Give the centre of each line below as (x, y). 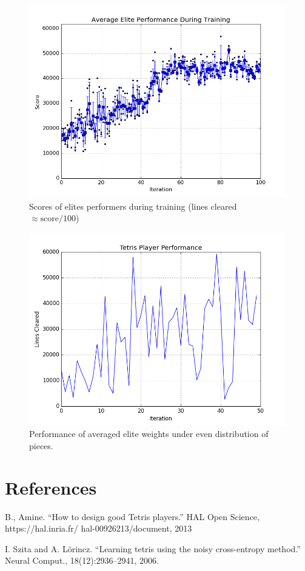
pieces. (41, 445)
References (51, 487)
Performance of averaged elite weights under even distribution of (149, 434)
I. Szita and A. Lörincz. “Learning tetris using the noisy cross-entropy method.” (153, 548)
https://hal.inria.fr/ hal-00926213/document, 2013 (99, 528)
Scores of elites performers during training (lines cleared (133, 206)
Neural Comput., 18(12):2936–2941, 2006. (82, 560)
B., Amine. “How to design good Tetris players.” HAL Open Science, (132, 516)
